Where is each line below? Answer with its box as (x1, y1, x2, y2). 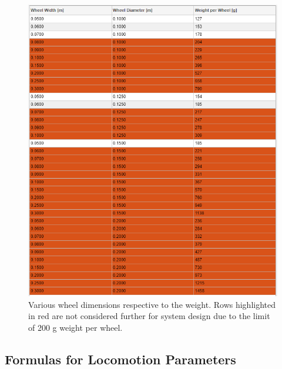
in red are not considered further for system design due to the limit (28, 310, 270, 322)
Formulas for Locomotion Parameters (5, 350, 236, 368)
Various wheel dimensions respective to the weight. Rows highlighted (28, 298, 276, 310)
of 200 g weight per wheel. (28, 321, 123, 333)
